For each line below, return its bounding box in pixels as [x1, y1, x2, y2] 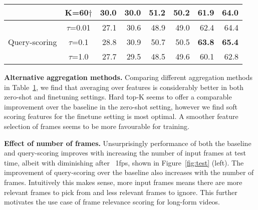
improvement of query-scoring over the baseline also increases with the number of [4, 167, 254, 177]
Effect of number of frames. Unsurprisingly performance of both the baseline [4, 137, 251, 148]
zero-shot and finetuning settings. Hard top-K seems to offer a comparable [4, 91, 232, 102]
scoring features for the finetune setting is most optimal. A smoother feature [4, 111, 238, 121]
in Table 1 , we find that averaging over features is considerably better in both [4, 81, 244, 92]
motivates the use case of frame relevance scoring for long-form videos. [4, 196, 220, 207]
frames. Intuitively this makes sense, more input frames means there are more [4, 176, 242, 187]
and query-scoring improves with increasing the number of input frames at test [4, 147, 246, 158]
